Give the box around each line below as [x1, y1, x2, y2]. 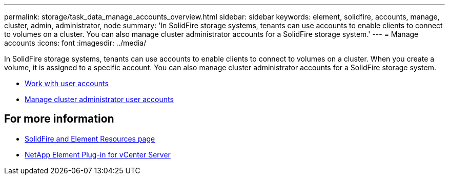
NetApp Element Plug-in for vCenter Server [25, 150, 171, 159]
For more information [4, 112, 114, 126]
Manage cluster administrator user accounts [25, 95, 174, 104]
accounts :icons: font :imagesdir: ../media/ [4, 38, 147, 47]
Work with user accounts [25, 79, 109, 88]
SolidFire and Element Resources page [25, 134, 155, 143]
